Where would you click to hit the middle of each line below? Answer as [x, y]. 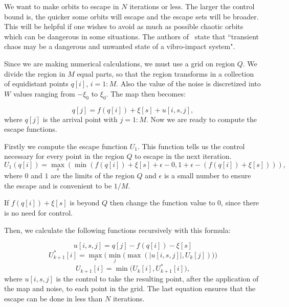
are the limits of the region [93, 175]
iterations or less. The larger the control [192, 6]
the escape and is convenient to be [58, 185]
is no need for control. [38, 212]
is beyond [85, 203]
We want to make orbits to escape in [62, 6]
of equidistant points [36, 84]
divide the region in [35, 73]
